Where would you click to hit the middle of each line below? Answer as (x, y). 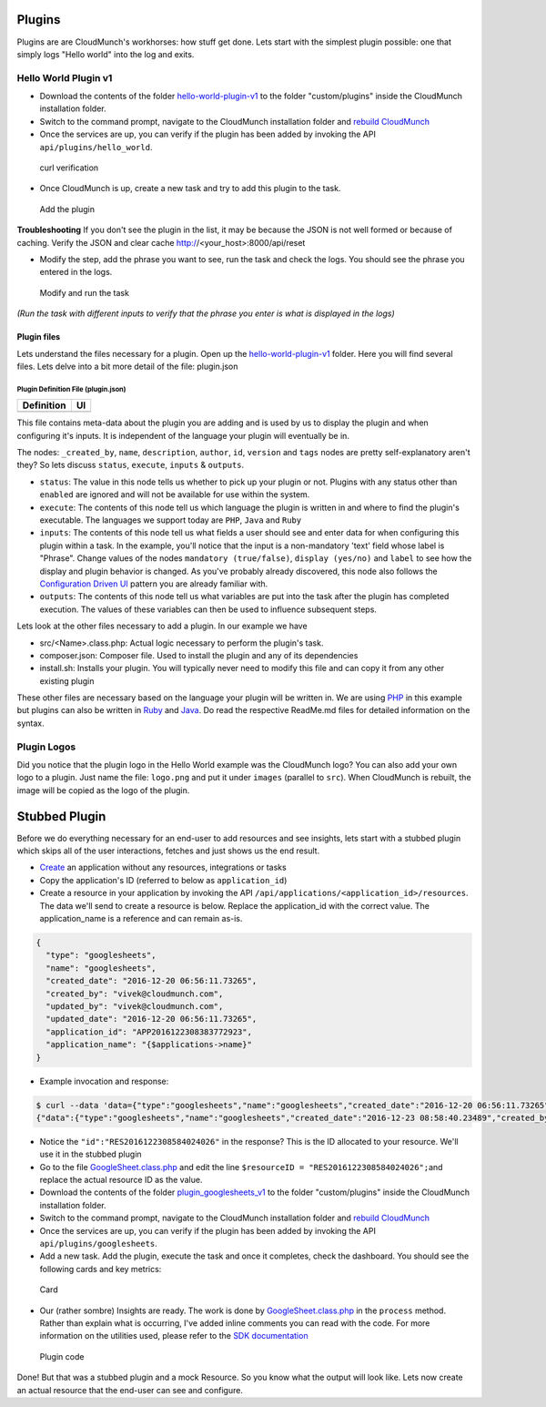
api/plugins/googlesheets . (99, 1244)
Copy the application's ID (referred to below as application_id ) (163, 880)
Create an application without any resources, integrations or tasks (163, 867)
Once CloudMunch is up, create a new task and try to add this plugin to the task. (190, 189)
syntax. (30, 723)
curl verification (69, 168)
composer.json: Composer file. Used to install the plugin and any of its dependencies (199, 655)
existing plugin (67, 681)
